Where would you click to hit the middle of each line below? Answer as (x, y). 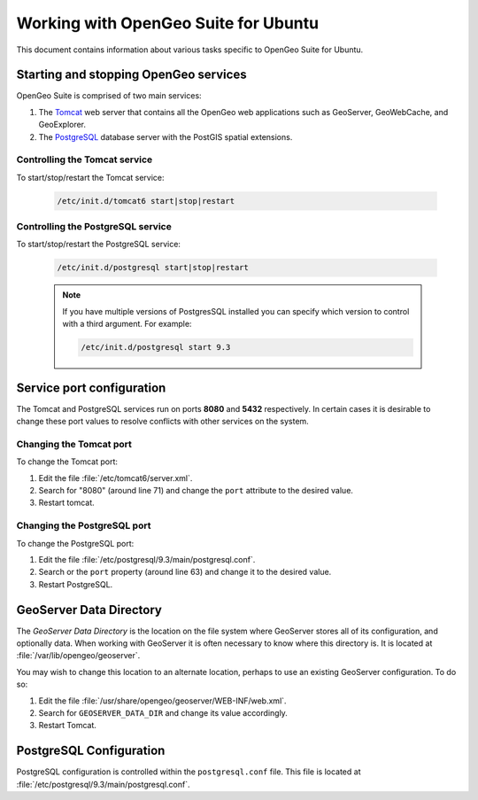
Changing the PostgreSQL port (84, 525)
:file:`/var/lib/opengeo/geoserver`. (78, 656)
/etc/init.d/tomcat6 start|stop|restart (146, 201)
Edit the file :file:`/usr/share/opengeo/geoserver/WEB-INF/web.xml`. (162, 701)
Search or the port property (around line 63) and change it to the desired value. (185, 572)
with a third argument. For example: (127, 324)
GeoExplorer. (62, 125)
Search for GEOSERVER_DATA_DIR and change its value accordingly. (163, 712)
